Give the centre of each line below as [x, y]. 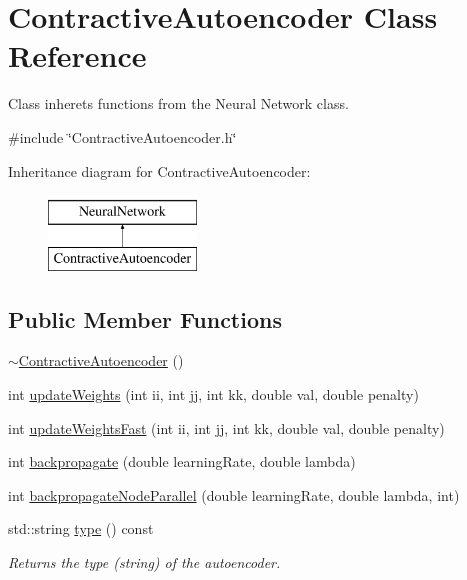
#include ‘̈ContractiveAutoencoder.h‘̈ [122, 136]
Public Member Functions [145, 318]
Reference [77, 55]
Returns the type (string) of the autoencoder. [144, 562]
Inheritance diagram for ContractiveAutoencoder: [159, 170]
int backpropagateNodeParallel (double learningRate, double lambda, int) [234, 494]
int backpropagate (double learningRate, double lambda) [182, 461]
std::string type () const [81, 528]
